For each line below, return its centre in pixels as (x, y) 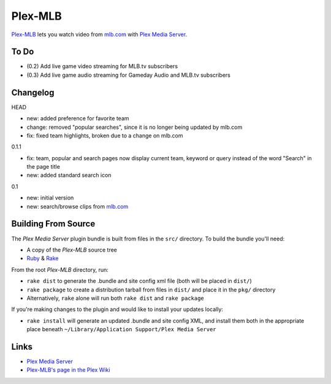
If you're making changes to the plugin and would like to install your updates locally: (117, 309)
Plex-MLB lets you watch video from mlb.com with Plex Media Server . (99, 34)
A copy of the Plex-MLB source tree (72, 250)
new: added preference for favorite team (78, 118)
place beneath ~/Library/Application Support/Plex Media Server (122, 329)
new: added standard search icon (69, 175)
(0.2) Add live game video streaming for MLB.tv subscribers (102, 66)
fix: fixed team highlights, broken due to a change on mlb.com (105, 136)
